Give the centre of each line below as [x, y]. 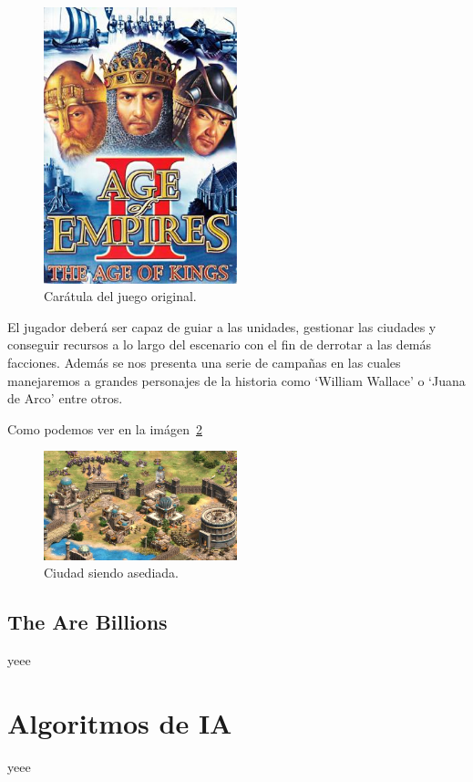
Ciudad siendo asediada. [111, 573]
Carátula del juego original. [120, 296]
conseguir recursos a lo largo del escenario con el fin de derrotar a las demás [220, 344]
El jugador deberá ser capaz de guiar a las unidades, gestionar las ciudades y [222, 326]
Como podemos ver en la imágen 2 [105, 428]
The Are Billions [87, 622]
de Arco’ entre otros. [65, 398]
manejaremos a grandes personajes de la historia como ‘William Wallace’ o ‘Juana [236, 380]
